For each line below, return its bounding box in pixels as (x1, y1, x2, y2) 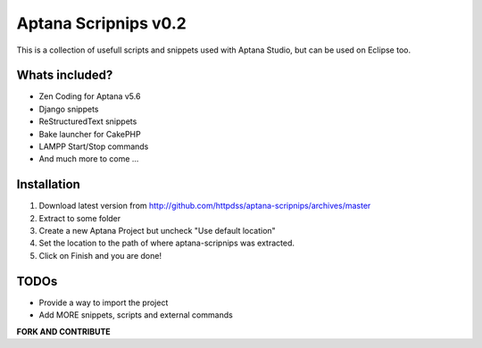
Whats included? (16, 68, 113, 83)
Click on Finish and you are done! (38, 250, 162, 261)
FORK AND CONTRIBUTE (16, 326, 111, 336)
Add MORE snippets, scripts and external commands (38, 310, 234, 320)
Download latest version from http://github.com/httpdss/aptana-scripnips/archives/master (38, 201, 371, 211)
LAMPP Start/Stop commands (38, 141, 149, 152)
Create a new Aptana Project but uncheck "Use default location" (38, 226, 276, 236)
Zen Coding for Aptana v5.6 (38, 91, 141, 102)
